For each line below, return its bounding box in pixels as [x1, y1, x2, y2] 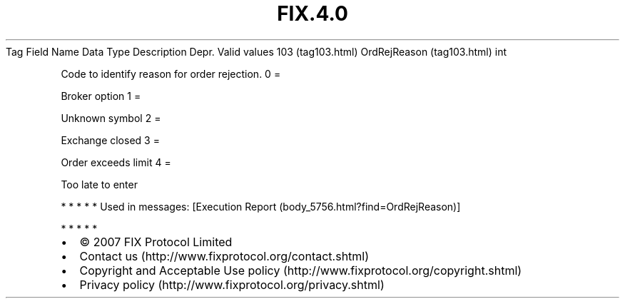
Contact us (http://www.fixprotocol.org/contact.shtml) [79, 248, 370, 263]
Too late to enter [61, 178, 138, 191]
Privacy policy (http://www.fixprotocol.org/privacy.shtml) [79, 277, 385, 292]
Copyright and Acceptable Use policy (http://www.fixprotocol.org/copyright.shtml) [79, 263, 522, 278]
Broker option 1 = [61, 89, 141, 102]
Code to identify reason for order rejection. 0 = [61, 67, 281, 80]
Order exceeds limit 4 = [61, 156, 171, 168]
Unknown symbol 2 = [61, 111, 161, 124]
